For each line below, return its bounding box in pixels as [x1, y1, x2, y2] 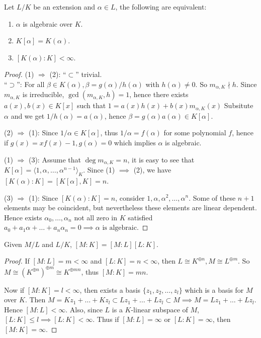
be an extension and [33, 2, 96, 12]
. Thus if [93, 314, 119, 324]
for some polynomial [163, 127, 226, 138]
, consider [115, 192, 145, 203]
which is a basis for [185, 284, 244, 295]
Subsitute [224, 100, 253, 111]
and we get [11, 110, 45, 121]
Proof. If [4, 256, 30, 266]
